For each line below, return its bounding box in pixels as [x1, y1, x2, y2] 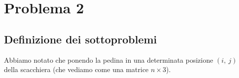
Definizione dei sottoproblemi [4, 31, 157, 46]
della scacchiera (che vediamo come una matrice [4, 64, 149, 75]
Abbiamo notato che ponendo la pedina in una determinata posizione [4, 54, 213, 65]
